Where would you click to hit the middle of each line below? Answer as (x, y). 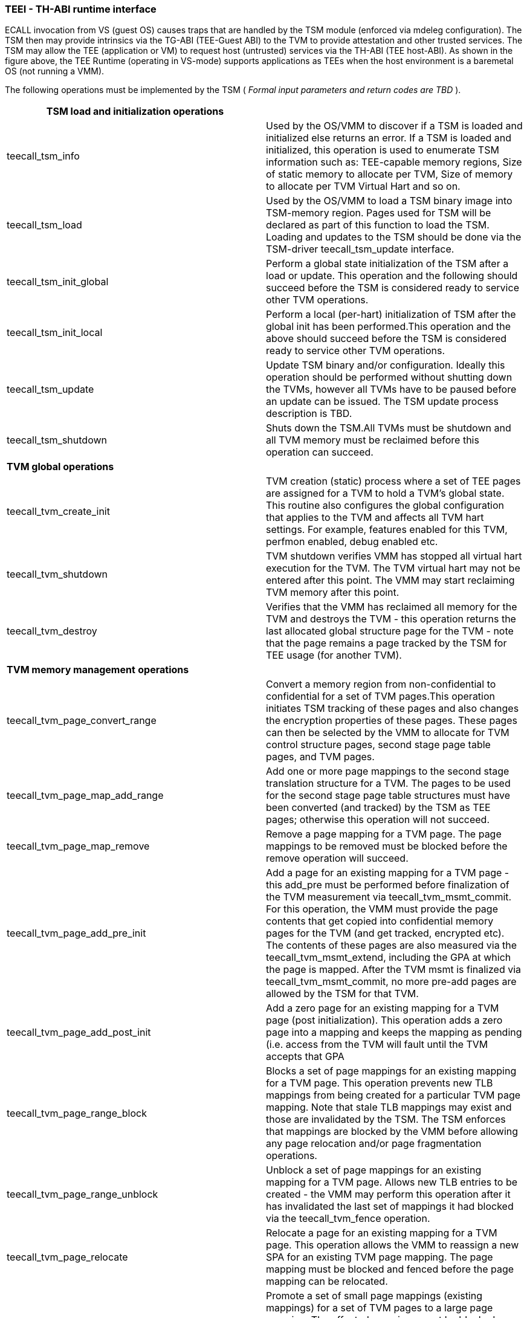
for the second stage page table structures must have (388, 796)
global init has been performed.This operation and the (389, 327)
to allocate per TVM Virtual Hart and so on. (363, 186)
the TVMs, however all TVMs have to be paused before (391, 389)
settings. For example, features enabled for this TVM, (387, 530)
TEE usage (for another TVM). (334, 655)
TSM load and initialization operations (135, 111)
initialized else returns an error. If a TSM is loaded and (389, 138)
